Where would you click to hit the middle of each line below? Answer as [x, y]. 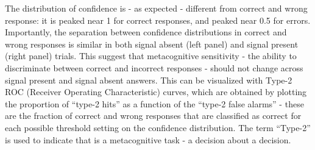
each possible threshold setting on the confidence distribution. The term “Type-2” [158, 127]
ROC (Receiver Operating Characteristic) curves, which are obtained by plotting [156, 92]
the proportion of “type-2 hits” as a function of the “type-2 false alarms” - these [154, 103]
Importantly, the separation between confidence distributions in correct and [146, 32]
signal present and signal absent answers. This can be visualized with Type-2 [149, 80]
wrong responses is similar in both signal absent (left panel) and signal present [152, 44]
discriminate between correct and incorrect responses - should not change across [154, 67]
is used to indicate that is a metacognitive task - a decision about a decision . [148, 139]
